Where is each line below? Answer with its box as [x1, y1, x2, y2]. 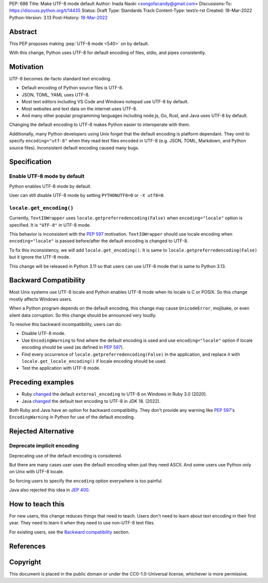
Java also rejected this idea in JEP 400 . [9, 487, 90, 493]
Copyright [9, 558, 42, 566]
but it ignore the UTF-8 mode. [9, 254, 70, 260]
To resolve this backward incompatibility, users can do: [9, 322, 122, 327]
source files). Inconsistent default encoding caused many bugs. [9, 144, 139, 151]
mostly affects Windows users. [9, 296, 72, 302]
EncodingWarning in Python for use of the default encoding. [9, 414, 135, 420]
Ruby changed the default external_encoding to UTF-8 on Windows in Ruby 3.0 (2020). [21, 391, 207, 397]
